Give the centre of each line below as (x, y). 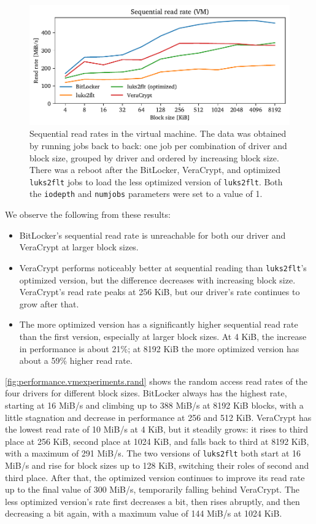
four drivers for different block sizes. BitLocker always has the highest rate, (146, 393)
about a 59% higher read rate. (76, 360)
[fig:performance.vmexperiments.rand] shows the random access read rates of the (156, 381)
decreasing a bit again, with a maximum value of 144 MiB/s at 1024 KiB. (144, 513)
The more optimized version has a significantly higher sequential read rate (159, 324)
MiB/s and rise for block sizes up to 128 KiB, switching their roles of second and (157, 465)
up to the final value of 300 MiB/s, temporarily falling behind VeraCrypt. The (152, 489)
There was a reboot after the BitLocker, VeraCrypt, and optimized (155, 170)
